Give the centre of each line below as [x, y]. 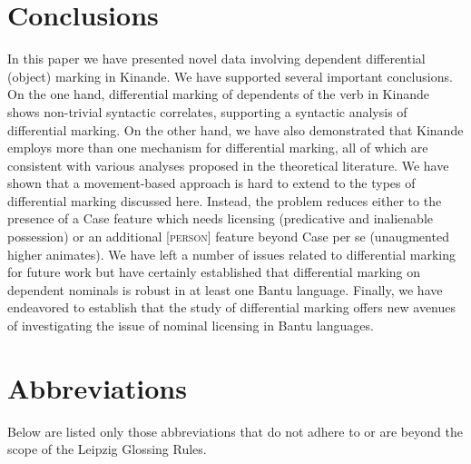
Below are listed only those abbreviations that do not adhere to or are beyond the [235, 431]
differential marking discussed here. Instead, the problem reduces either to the [225, 200]
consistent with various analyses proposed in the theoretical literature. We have [228, 165]
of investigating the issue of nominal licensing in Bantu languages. [191, 326]
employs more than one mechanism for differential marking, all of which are [218, 148]
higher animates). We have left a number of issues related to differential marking [231, 254]
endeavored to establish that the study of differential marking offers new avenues [232, 307]
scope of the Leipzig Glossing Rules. [107, 449]
